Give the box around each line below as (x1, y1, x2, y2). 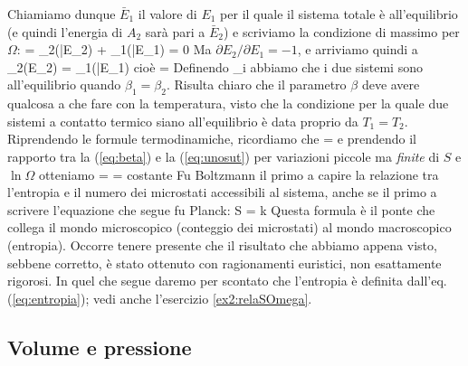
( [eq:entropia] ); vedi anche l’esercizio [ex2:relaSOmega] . (7, 288, 312, 307)
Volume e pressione (7, 333, 192, 361)
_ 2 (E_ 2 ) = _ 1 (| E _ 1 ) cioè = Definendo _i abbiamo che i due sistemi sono (7, 57, 423, 76)
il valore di (138, 5, 197, 23)
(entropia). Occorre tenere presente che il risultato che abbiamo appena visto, (7, 235, 437, 254)
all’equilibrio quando (7, 75, 121, 94)
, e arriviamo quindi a (297, 40, 418, 59)
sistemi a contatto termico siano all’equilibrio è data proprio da (7, 111, 358, 130)
